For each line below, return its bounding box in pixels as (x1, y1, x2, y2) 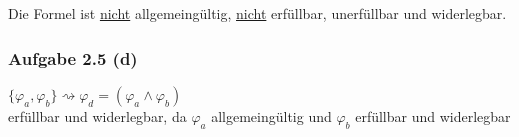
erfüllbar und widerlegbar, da (8, 105, 187, 126)
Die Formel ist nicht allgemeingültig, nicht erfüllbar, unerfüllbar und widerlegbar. (8, 3, 507, 23)
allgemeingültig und (211, 105, 332, 126)
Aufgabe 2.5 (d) (8, 45, 138, 70)
